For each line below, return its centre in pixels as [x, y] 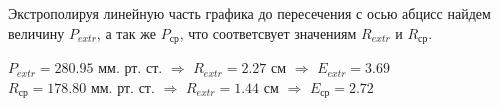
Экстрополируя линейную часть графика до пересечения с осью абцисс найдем [249, 13]
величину [36, 32]
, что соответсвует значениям [268, 32]
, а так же [126, 32]
